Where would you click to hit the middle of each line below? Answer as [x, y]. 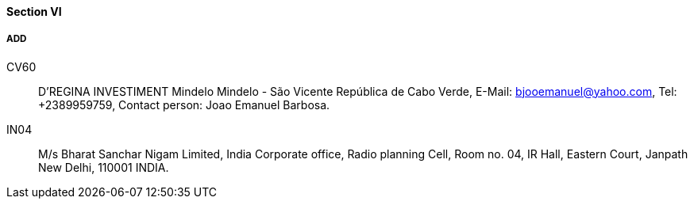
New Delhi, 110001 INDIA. [104, 167]
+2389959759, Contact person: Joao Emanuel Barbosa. [184, 104]
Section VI [34, 11]
